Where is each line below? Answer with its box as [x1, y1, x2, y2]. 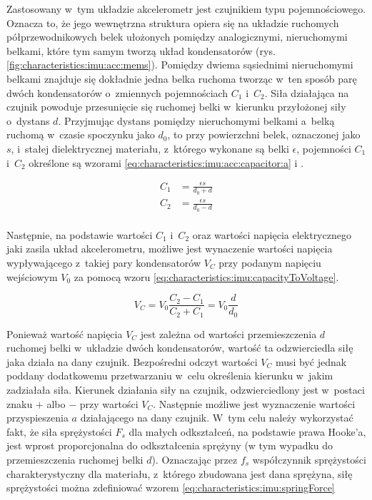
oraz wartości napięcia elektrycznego [192, 227, 351, 242]
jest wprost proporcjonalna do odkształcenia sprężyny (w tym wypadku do [6, 438, 333, 453]
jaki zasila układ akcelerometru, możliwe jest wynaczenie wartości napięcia [6, 241, 333, 256]
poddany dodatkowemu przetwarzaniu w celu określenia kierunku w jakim [6, 368, 333, 383]
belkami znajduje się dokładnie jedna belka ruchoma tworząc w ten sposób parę [6, 71, 357, 86]
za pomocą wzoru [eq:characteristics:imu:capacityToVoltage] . [74, 269, 339, 284]
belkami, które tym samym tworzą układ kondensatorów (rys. [6, 43, 276, 58]
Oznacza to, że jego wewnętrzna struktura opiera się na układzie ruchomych [6, 15, 339, 30]
